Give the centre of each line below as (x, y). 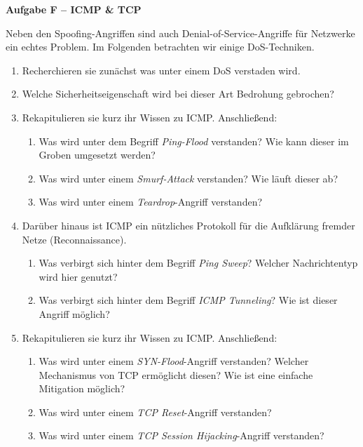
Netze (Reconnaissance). (74, 239)
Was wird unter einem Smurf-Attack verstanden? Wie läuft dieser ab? (188, 178)
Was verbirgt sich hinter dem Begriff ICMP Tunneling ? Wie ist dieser (188, 300)
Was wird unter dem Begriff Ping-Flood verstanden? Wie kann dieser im (194, 141)
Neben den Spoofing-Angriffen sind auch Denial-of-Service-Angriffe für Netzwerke (180, 33)
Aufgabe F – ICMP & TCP (74, 9)
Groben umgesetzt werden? (97, 155)
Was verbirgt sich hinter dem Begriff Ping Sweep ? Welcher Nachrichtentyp (198, 263)
